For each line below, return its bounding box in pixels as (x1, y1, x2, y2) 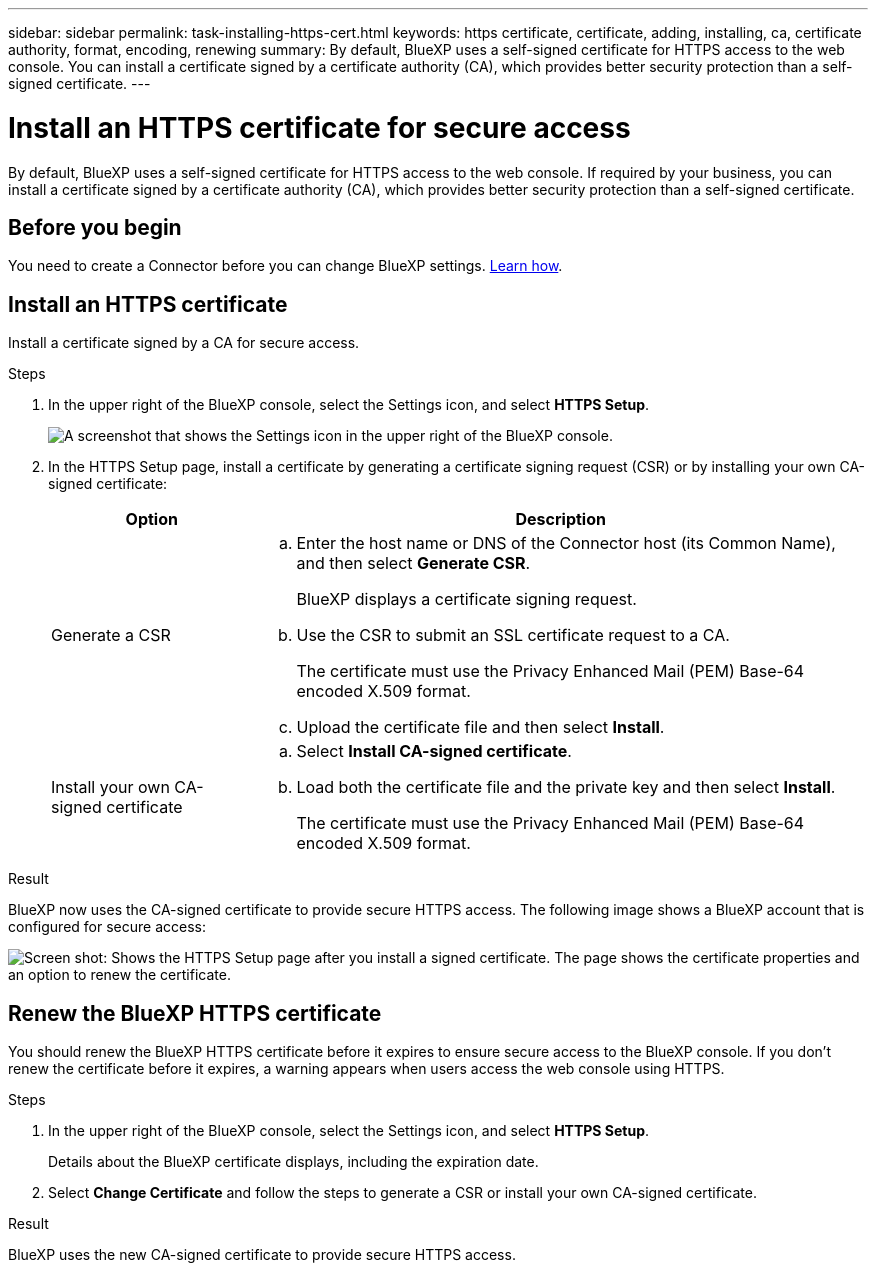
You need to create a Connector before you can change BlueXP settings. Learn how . (8, 257, 563, 275)
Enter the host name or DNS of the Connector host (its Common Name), (296, 533, 836, 554)
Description (515, 509, 606, 530)
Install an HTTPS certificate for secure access (8, 110, 631, 145)
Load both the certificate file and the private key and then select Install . (296, 777, 836, 798)
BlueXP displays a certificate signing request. (296, 589, 637, 610)
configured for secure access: (8, 918, 206, 936)
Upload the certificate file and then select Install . (296, 717, 665, 738)
